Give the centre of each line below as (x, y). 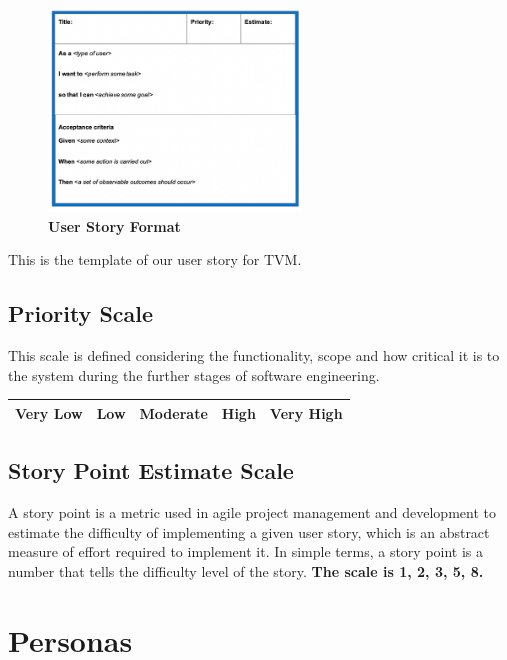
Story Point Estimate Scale (151, 470)
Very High (306, 412)
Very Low (49, 412)
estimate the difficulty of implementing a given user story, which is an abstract (249, 531)
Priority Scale (81, 313)
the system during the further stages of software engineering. (194, 374)
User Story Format (114, 225)
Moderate (173, 412)
